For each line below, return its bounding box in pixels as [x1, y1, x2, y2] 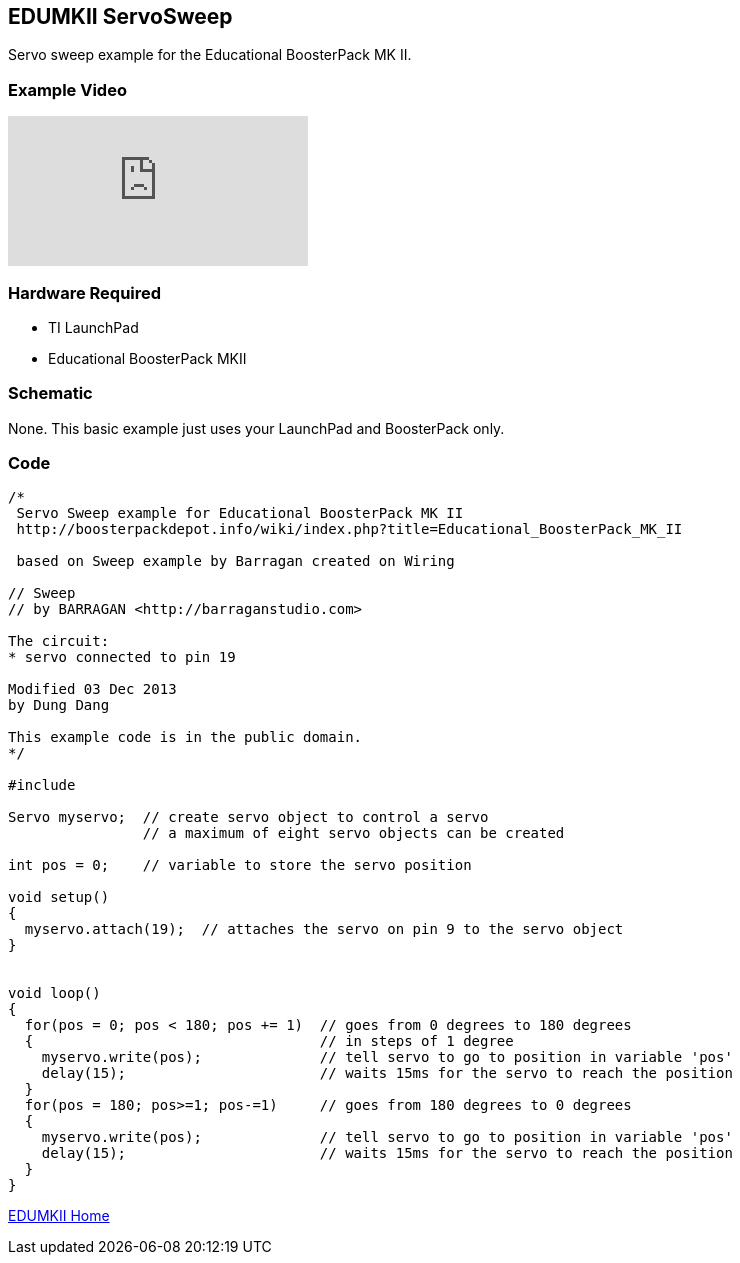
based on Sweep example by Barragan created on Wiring [16, 553, 455, 570]
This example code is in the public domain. [8, 729, 363, 746]
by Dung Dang [8, 697, 110, 714]
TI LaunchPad [48, 318, 139, 336]
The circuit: [8, 633, 110, 650]
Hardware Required [8, 282, 162, 303]
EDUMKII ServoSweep [8, 4, 233, 29]
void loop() [8, 985, 101, 1002]
